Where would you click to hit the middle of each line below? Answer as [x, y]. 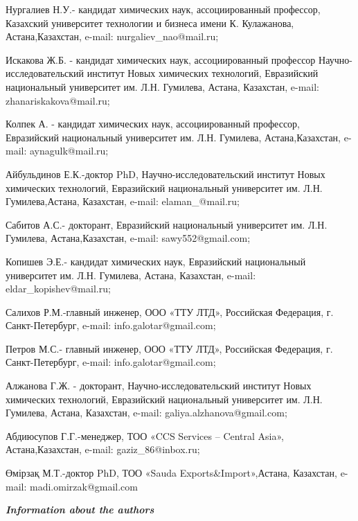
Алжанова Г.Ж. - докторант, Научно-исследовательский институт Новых [159, 386]
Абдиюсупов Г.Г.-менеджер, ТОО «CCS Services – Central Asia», [145, 435]
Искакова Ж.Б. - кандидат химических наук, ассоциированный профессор [161, 59]
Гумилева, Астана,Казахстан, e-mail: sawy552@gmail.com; [128, 238]
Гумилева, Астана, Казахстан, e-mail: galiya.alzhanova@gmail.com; [146, 413]
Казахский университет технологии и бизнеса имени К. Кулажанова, [150, 23]
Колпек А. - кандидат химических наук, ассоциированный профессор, [153, 124]
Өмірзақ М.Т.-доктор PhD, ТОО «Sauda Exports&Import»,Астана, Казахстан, [171, 473]
